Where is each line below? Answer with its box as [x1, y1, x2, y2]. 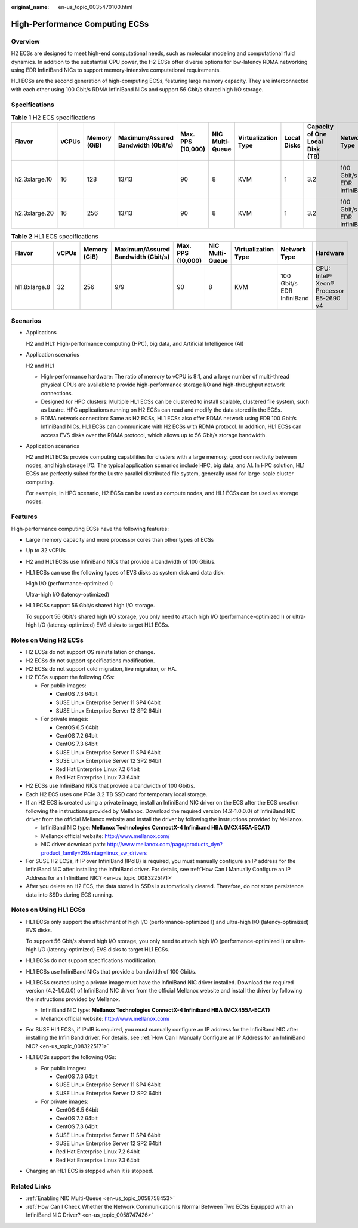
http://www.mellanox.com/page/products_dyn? [106, 841, 223, 848]
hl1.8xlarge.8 [14, 283, 51, 291]
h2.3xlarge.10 [14, 175, 53, 183]
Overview [11, 37, 40, 45]
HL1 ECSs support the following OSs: [26, 1054, 116, 1061]
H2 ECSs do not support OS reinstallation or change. [26, 649, 155, 656]
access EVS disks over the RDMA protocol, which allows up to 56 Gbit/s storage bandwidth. [41, 431, 267, 438]
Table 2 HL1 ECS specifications [11, 232, 98, 241]
